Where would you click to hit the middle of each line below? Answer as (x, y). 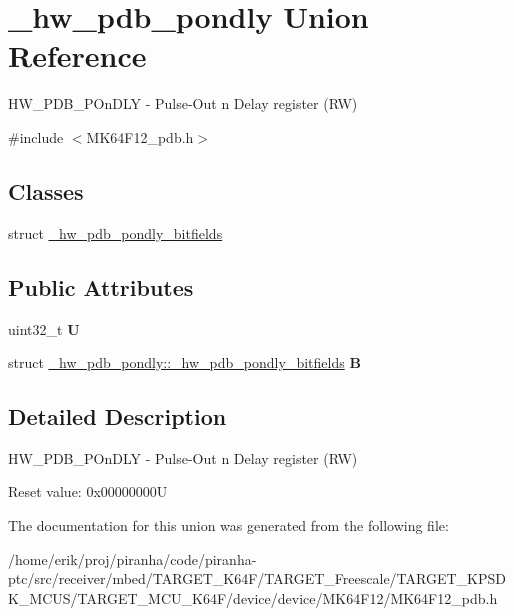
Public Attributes (101, 286)
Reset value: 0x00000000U (88, 491)
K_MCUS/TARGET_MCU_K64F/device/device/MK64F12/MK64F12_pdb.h (253, 597)
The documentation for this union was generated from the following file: (228, 525)
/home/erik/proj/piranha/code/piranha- (132, 558)
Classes (46, 190)
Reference (77, 55)
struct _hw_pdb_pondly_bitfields (115, 232)
